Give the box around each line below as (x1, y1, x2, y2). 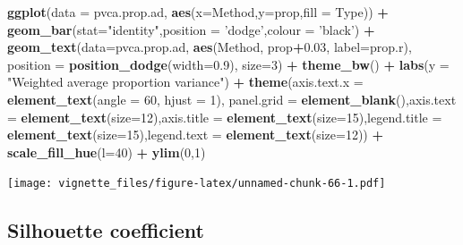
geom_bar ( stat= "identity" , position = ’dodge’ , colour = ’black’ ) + (7, 20, 375, 38)
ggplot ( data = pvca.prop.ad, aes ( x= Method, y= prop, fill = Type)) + (7, 3, 389, 21)
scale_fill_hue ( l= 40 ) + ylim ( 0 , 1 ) (7, 142, 206, 161)
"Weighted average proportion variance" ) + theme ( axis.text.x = (7, 72, 364, 91)
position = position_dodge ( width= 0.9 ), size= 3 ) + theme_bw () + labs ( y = (7, 55, 450, 73)
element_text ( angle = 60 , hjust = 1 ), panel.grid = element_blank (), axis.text (7, 89, 457, 108)
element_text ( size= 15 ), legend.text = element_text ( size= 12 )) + (7, 125, 383, 144)
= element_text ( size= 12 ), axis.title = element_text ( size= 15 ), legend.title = (7, 107, 442, 126)
